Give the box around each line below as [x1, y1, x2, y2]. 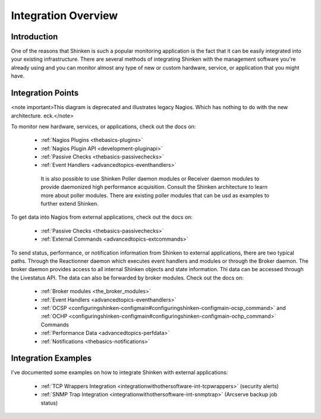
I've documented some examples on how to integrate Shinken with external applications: [11, 369, 228, 376]
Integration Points [11, 88, 79, 98]
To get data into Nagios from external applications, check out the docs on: [11, 213, 193, 221]
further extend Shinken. [40, 200, 99, 207]
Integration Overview [11, 9, 118, 22]
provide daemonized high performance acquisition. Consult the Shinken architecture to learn [40, 184, 267, 191]
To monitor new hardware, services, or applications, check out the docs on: [11, 123, 196, 130]
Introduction [11, 32, 58, 42]
